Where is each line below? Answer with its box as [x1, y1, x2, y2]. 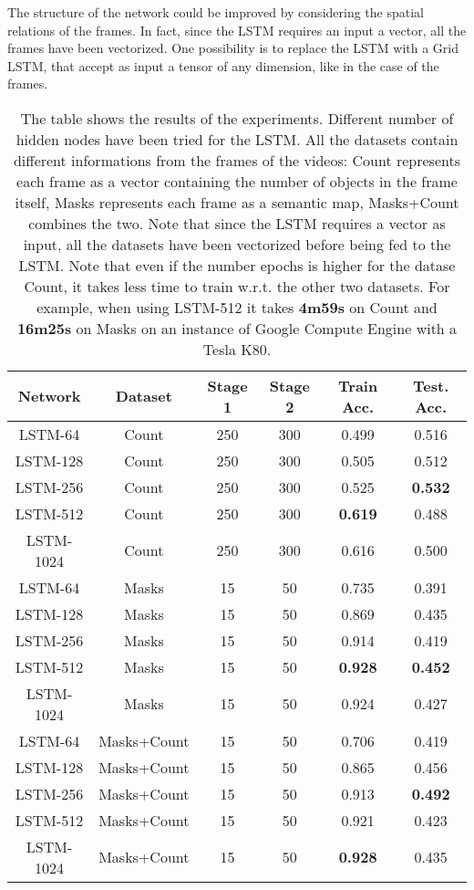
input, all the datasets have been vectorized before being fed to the [23, 233, 451, 255]
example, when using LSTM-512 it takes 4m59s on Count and [36, 296, 438, 318]
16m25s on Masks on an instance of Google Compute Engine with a [16, 317, 458, 339]
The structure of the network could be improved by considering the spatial [7, 3, 424, 21]
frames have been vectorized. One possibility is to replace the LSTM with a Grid [7, 38, 459, 58]
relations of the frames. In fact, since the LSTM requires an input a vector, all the [7, 20, 467, 39]
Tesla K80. [202, 338, 272, 360]
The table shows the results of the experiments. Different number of [20, 107, 454, 129]
